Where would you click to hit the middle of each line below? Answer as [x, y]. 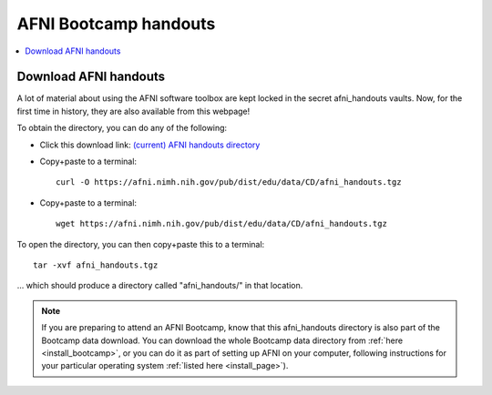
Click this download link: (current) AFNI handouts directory [150, 145]
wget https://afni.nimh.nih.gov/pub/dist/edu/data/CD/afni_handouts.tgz [221, 224]
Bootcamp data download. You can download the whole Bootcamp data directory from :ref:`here [222, 340]
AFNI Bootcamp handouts [116, 24]
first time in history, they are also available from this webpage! [133, 111]
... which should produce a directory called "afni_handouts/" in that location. [160, 286]
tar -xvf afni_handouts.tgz [96, 265]
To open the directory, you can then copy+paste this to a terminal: [141, 244]
